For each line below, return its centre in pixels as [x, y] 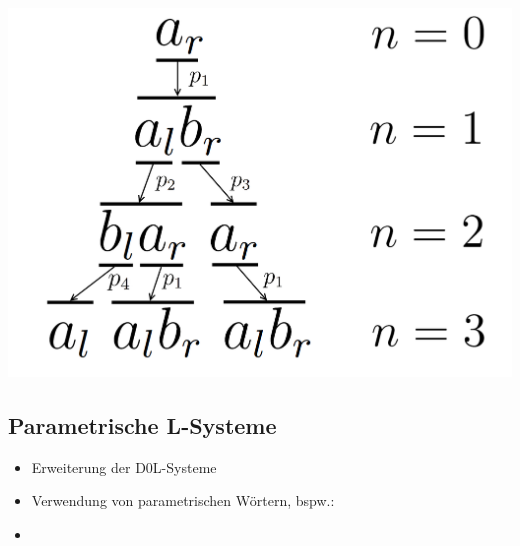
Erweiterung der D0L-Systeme [124, 466]
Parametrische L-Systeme [142, 424]
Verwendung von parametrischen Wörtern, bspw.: [183, 500]
